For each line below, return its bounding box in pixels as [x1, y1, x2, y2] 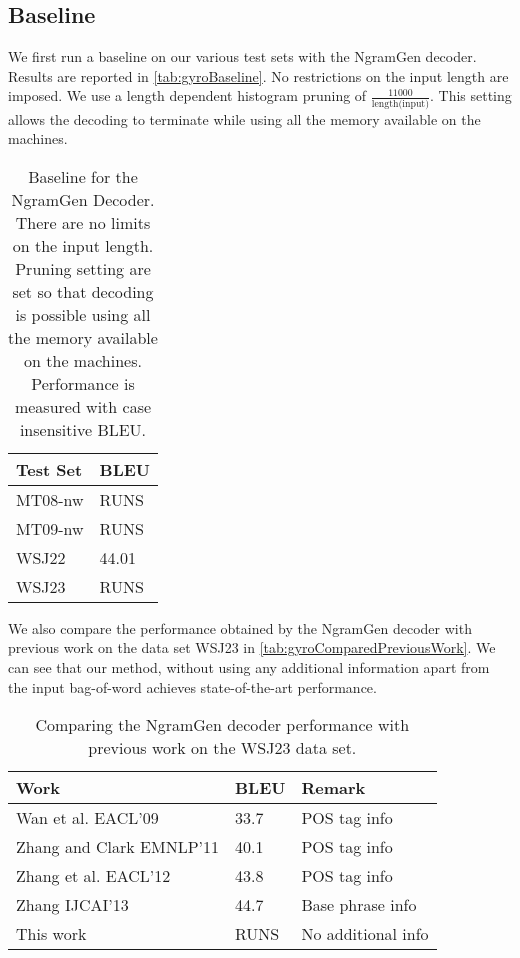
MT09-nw [16, 516, 84, 540]
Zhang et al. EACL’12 [16, 864, 171, 888]
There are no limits [15, 210, 151, 234]
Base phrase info [301, 893, 417, 917]
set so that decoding [12, 279, 154, 303]
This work [16, 922, 87, 946]
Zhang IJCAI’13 [16, 893, 129, 917]
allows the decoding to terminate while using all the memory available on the [8, 108, 481, 129]
